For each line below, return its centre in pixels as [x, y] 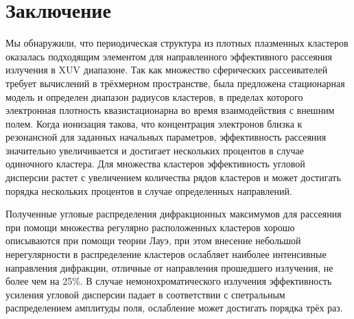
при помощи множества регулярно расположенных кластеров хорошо [150, 227]
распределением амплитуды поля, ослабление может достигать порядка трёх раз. [174, 308]
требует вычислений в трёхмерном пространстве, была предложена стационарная [175, 83]
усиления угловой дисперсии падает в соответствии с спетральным [145, 294]
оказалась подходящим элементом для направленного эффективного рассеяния [169, 56]
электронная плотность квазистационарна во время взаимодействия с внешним [170, 110]
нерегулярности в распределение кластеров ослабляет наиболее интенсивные [166, 254]
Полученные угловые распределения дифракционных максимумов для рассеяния [174, 214]
